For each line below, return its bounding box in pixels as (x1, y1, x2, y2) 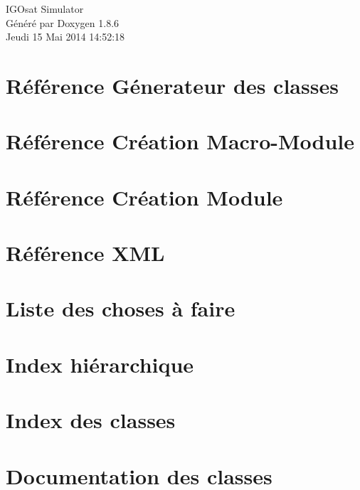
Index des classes (6, 405, 176, 435)
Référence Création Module (6, 182, 283, 211)
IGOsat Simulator (6, 1, 84, 16)
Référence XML (6, 238, 165, 267)
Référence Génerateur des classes (6, 70, 339, 100)
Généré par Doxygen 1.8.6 (6, 15, 120, 30)
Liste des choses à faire (6, 294, 235, 323)
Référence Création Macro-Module (6, 127, 355, 156)
